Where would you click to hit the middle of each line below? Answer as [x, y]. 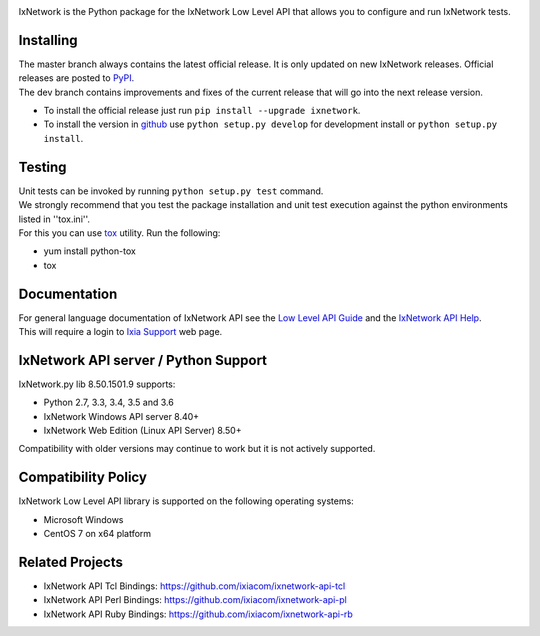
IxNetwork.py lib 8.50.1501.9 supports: [97, 384]
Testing [42, 166]
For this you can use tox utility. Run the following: [119, 232]
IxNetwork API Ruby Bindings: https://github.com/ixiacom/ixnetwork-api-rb [198, 614]
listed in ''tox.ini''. [54, 219]
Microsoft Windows [83, 519]
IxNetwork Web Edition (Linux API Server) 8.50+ [142, 431]
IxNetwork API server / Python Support [143, 360]
